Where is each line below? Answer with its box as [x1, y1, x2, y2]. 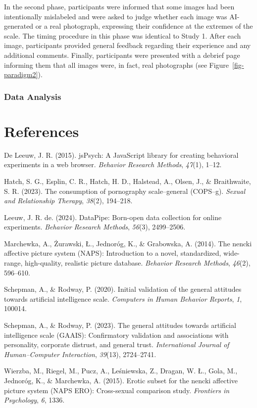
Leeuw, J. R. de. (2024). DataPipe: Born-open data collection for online [4, 212, 222, 222]
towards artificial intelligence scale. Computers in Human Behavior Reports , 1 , [4, 293, 242, 304]
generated [4, 21, 34, 31]
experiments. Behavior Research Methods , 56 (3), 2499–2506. [4, 222, 186, 232]
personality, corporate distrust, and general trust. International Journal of [4, 339, 229, 350]
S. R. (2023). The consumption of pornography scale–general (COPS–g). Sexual [4, 185, 245, 196]
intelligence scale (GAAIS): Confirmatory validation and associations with [4, 329, 229, 340]
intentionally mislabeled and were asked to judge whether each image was [4, 11, 227, 21]
